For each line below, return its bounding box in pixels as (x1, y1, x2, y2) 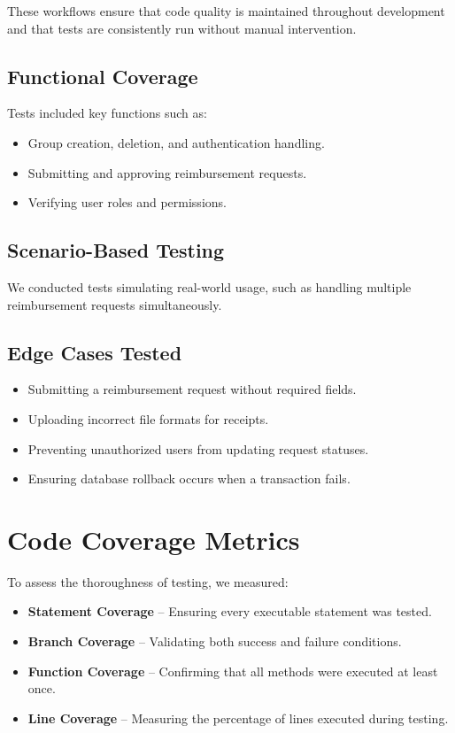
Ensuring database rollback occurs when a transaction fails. (27, 469, 351, 488)
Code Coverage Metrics (7, 521, 300, 557)
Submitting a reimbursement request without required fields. (27, 380, 357, 398)
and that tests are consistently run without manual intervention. (7, 19, 357, 37)
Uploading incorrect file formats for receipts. (27, 409, 269, 428)
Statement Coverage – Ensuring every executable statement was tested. (27, 602, 432, 621)
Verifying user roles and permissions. (27, 193, 227, 212)
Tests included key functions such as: (7, 104, 207, 122)
